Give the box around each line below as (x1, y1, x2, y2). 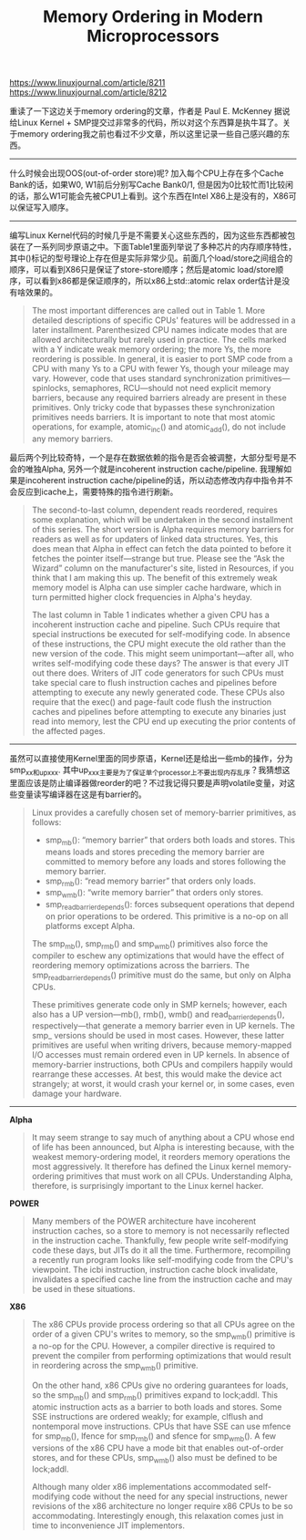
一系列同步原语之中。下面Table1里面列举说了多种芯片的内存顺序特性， (33, 242, 297, 253)
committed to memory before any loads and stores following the (45, 855, 287, 867)
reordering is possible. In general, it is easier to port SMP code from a (31, 354, 293, 365)
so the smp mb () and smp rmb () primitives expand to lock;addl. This (31, 1389, 279, 1402)
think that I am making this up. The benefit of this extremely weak (31, 572, 278, 583)
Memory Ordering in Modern (42, 6, 264, 27)
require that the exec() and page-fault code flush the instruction (31, 696, 271, 708)
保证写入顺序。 (16, 202, 74, 213)
